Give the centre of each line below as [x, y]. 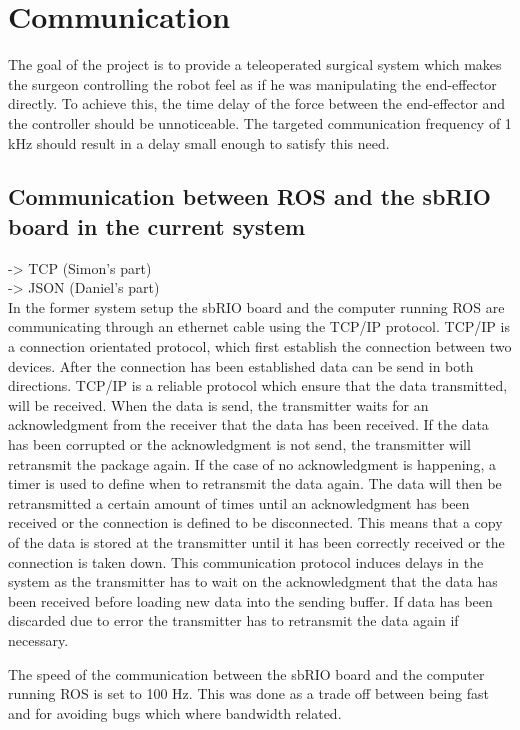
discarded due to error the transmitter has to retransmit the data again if [233, 620]
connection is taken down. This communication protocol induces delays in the [246, 561]
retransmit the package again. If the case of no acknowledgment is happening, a [252, 463]
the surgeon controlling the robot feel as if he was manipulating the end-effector [252, 83]
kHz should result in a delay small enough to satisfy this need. [199, 142]
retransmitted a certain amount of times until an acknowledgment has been [239, 502]
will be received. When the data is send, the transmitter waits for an [218, 404]
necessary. [38, 639]
